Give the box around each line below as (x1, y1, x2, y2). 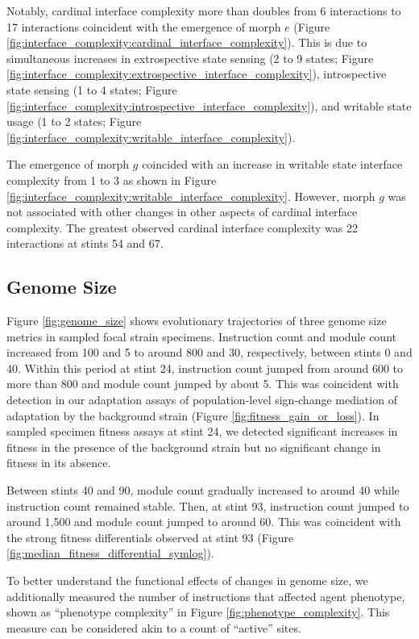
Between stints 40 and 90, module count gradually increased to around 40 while (6, 482, 400, 499)
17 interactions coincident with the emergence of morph (6, 18, 281, 35)
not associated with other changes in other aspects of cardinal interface (6, 203, 358, 220)
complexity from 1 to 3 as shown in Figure (6, 171, 217, 188)
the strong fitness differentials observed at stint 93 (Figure (6, 528, 294, 545)
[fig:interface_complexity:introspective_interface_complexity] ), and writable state (6, 97, 412, 114)
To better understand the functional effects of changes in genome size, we (6, 572, 368, 589)
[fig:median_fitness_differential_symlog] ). (6, 545, 214, 562)
